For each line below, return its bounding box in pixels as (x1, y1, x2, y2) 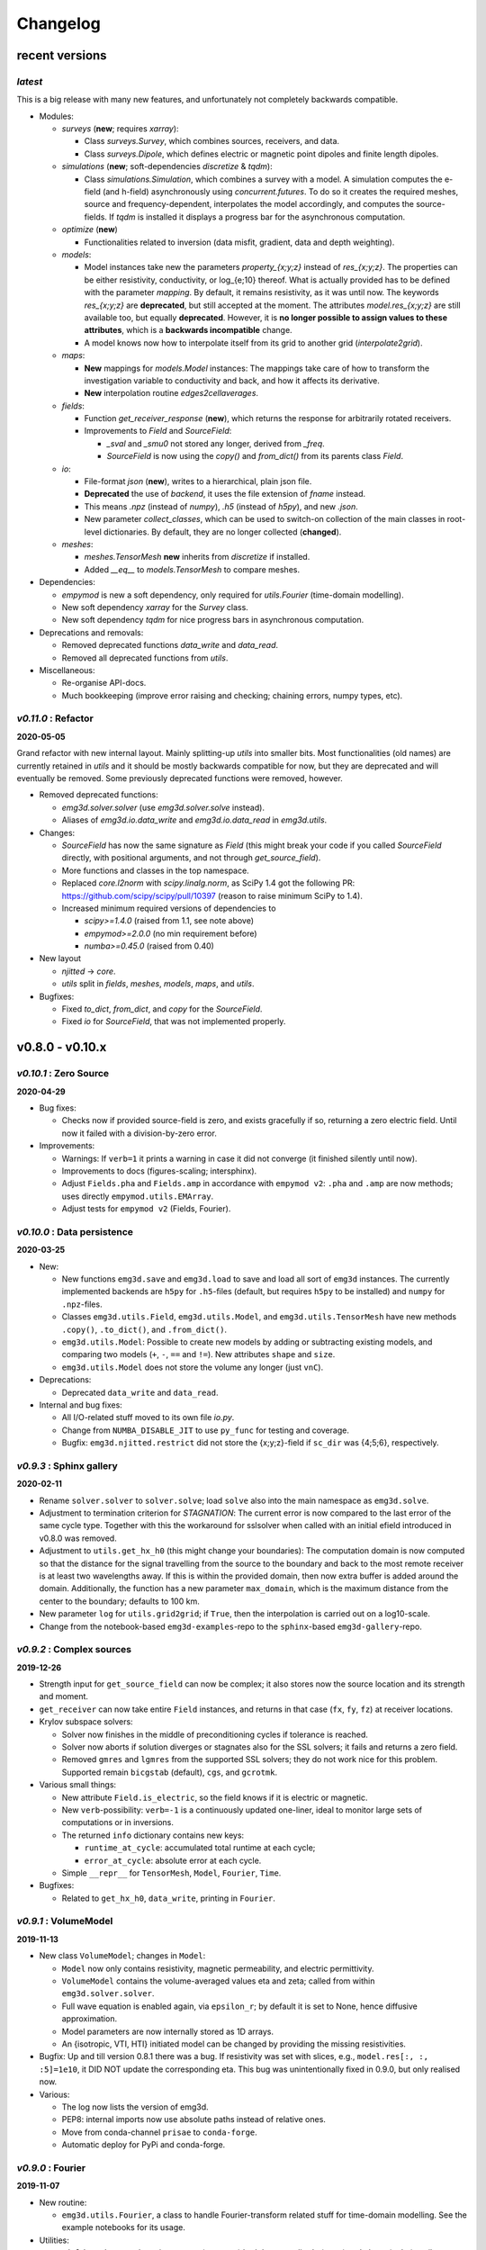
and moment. (39, 1691, 89, 1702)
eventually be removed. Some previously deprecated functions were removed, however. (16, 772, 344, 783)
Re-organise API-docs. (61, 678, 147, 688)
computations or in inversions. (61, 1817, 175, 1828)
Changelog (16, 13, 101, 33)
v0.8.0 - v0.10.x (16, 1039, 107, 1055)
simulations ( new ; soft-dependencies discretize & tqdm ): (61, 161, 274, 172)
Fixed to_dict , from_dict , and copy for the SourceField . (61, 1003, 263, 1014)
